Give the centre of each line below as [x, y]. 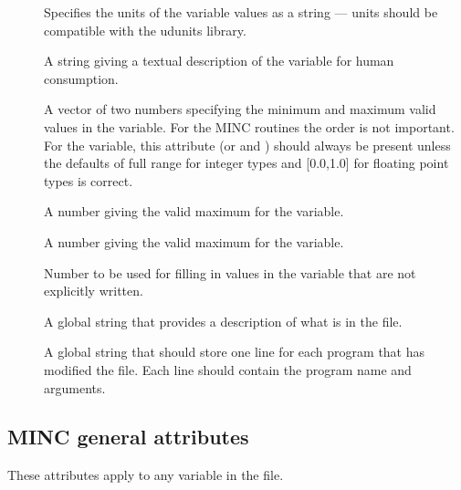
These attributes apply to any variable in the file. [146, 475]
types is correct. [89, 180]
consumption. [81, 78]
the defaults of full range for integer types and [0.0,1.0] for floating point [246, 163]
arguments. [75, 387]
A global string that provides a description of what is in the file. [223, 321]
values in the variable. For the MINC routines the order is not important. [249, 126]
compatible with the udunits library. [145, 30]
